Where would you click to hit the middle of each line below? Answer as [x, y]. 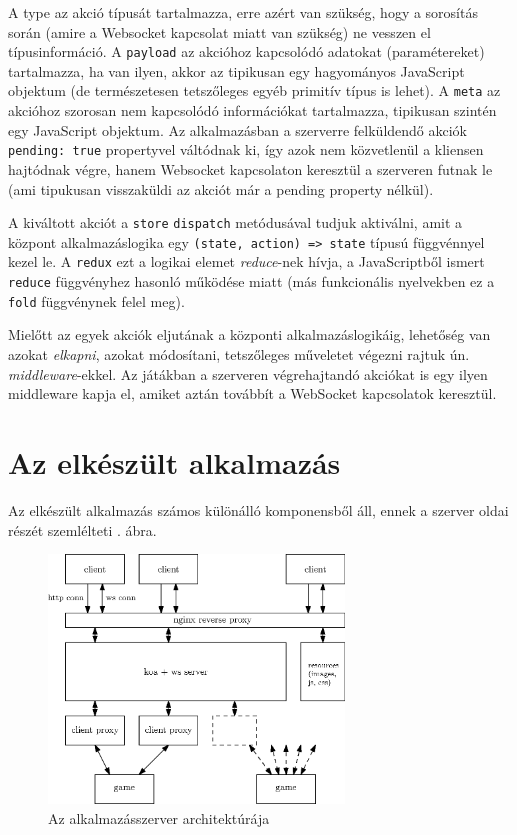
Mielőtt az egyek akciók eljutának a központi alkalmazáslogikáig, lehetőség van [249, 334]
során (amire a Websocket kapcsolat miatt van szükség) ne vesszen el [219, 31]
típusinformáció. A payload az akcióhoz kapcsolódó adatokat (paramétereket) [246, 51]
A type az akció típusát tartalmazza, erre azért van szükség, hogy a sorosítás [243, 12]
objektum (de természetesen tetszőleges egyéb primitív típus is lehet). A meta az [254, 90]
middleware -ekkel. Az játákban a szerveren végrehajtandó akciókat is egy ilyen [248, 373]
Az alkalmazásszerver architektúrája [159, 817]
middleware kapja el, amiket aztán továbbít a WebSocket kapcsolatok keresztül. [252, 393]
